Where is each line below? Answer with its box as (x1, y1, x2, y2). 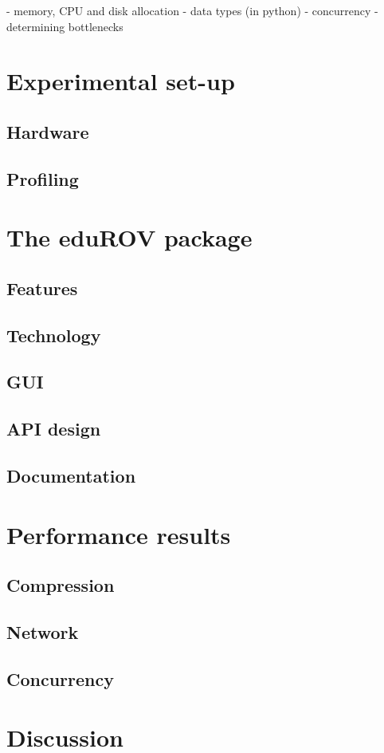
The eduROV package (6, 221, 253, 254)
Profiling (6, 166, 79, 191)
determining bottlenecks (6, 18, 123, 34)
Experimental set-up (6, 65, 235, 97)
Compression (6, 573, 115, 597)
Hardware (6, 119, 89, 144)
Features (6, 275, 78, 300)
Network (6, 619, 79, 644)
